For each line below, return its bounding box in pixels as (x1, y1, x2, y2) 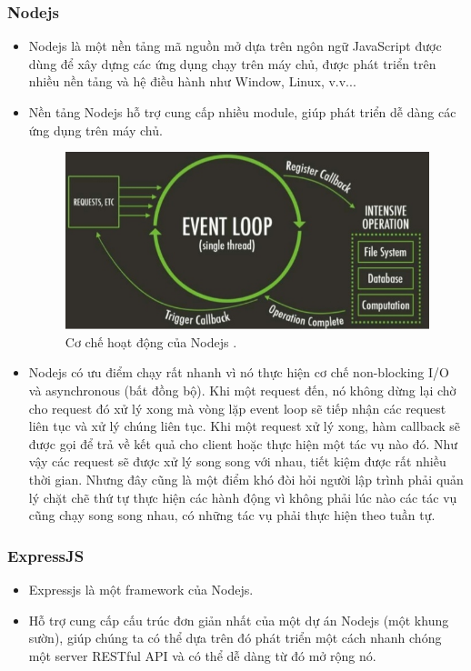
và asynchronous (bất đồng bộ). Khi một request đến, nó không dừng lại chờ (28, 381, 456, 400)
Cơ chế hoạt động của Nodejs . (65, 332, 237, 351)
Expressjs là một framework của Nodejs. (28, 580, 254, 599)
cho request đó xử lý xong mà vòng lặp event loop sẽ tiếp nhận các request (28, 398, 446, 417)
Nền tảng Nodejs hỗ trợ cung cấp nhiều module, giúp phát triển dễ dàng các (28, 103, 456, 121)
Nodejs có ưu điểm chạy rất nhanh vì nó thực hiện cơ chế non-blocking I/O (28, 363, 449, 382)
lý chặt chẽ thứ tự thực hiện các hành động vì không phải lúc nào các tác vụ (28, 487, 457, 506)
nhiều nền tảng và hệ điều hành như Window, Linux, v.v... (28, 72, 356, 91)
